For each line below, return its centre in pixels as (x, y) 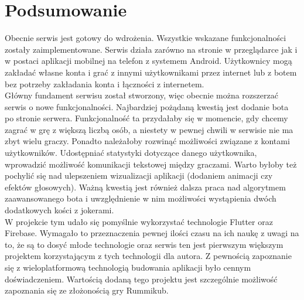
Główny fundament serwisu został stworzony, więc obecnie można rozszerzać (141, 95)
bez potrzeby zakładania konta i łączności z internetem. (105, 83)
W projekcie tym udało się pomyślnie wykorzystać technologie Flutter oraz (139, 221)
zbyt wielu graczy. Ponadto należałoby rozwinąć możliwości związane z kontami (147, 141)
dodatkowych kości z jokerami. (59, 210)
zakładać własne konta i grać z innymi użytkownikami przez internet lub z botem (151, 72)
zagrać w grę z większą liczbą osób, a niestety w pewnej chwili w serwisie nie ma (149, 129)
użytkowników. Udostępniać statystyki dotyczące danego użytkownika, (131, 153)
